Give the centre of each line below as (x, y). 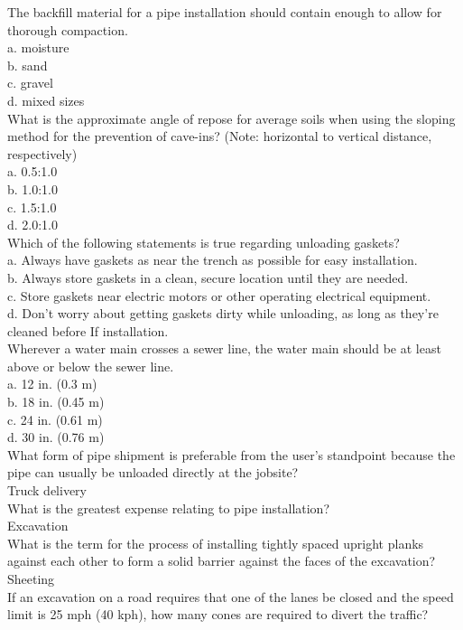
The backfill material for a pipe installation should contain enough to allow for (225, 12)
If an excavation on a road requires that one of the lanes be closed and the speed (231, 596)
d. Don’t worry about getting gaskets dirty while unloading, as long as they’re (223, 313)
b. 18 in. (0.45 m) (56, 402)
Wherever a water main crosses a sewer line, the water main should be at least (224, 348)
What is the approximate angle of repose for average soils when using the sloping (231, 118)
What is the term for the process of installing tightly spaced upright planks (216, 543)
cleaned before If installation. (88, 330)
